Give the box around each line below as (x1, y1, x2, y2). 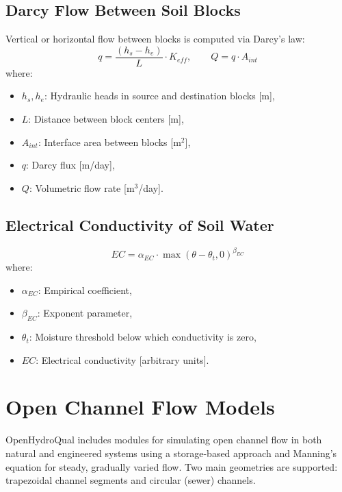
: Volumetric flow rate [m (29, 180, 135, 195)
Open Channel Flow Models (5, 393, 275, 421)
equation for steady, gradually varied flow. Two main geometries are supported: (5, 459, 338, 473)
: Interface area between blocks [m (38, 134, 181, 149)
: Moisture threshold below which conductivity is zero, (29, 330, 256, 344)
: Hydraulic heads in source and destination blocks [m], (44, 88, 275, 103)
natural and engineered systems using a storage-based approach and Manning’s (5, 446, 337, 460)
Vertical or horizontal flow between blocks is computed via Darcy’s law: (5, 32, 305, 46)
